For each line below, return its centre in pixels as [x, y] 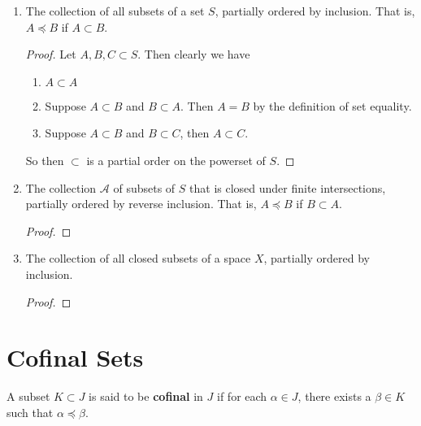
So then [45, 160]
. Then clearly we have [194, 54]
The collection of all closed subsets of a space [138, 258]
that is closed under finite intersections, [288, 187]
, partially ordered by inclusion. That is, [315, 11]
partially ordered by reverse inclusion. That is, [141, 204]
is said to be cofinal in [146, 396]
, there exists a [334, 396]
